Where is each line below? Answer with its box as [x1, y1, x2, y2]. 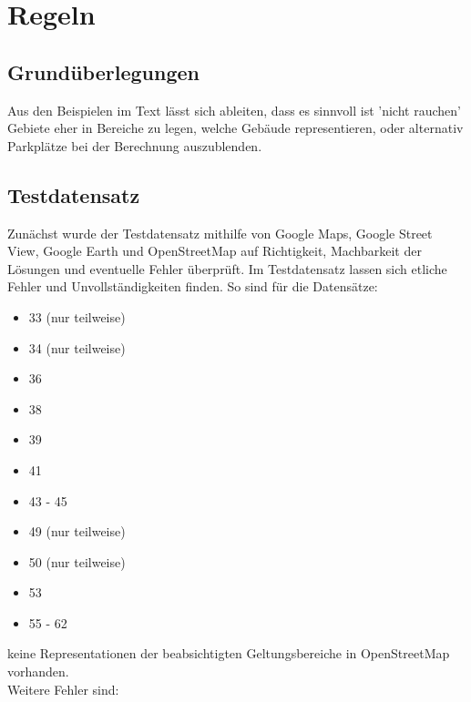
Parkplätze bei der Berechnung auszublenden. [7, 136, 262, 155]
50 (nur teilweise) [28, 552, 126, 571]
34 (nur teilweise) [28, 338, 126, 357]
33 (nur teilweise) [28, 307, 126, 326]
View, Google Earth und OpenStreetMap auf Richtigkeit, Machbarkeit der [7, 241, 422, 260]
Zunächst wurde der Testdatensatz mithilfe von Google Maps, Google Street [7, 223, 433, 242]
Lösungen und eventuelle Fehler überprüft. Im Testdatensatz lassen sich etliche [7, 259, 447, 278]
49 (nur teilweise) [28, 522, 126, 541]
